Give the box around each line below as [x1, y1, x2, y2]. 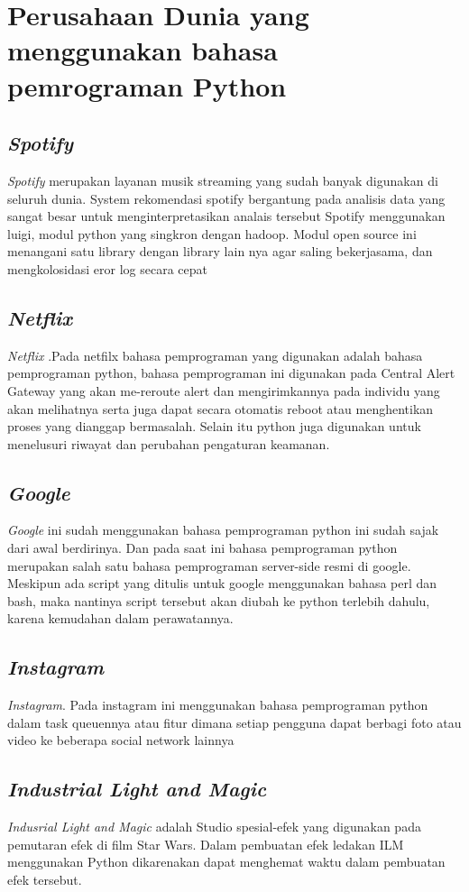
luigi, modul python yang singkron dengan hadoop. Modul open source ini [7, 224, 417, 243]
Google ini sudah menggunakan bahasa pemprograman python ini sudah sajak [7, 520, 439, 539]
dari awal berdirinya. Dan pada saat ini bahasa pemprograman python [7, 538, 398, 557]
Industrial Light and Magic [7, 775, 267, 803]
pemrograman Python [7, 67, 287, 104]
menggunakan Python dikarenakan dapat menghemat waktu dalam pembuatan [7, 852, 446, 871]
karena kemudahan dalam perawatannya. [7, 609, 234, 628]
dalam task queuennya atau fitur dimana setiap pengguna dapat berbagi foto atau [7, 713, 462, 731]
